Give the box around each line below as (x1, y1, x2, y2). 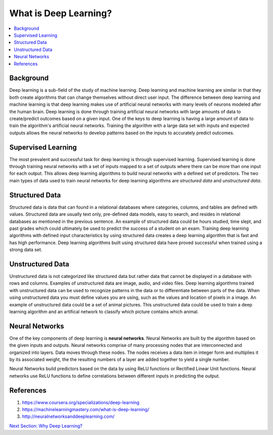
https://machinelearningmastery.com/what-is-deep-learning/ (22, 407, 149, 413)
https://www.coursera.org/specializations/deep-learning (22, 399, 140, 405)
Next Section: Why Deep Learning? (9, 423, 83, 429)
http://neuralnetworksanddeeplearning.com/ (22, 413, 115, 420)
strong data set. (9, 247, 42, 253)
